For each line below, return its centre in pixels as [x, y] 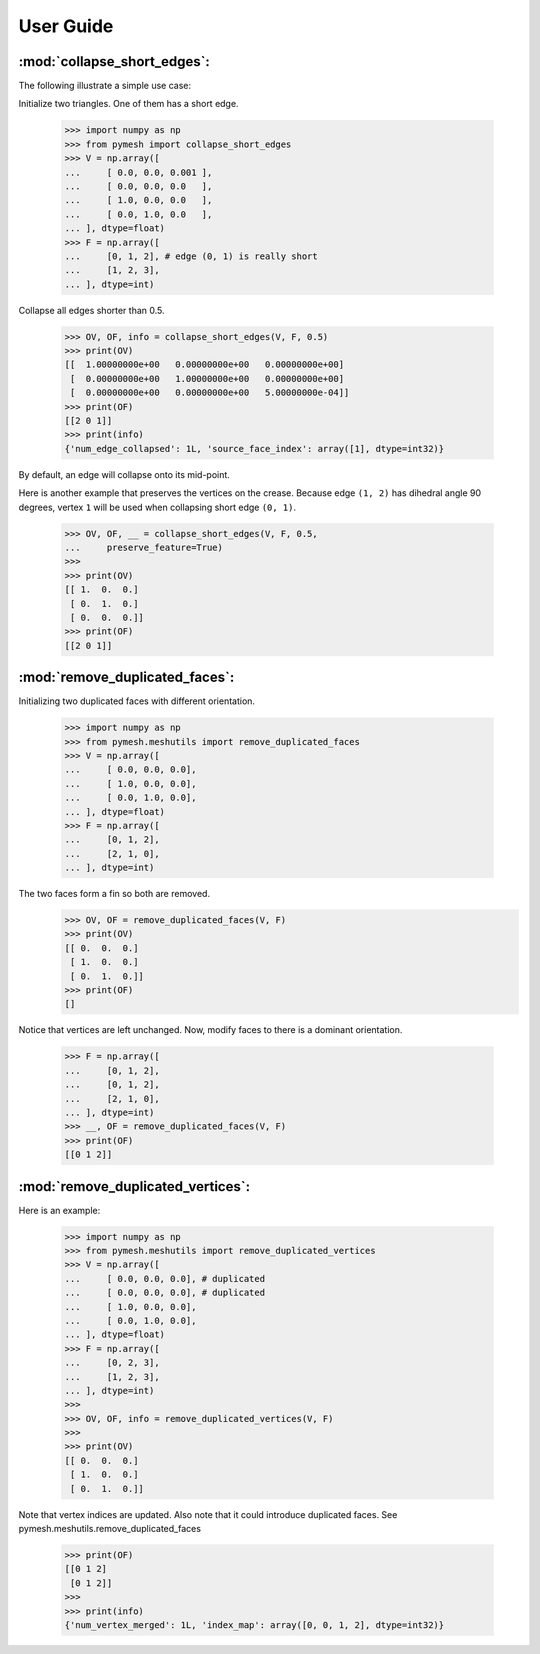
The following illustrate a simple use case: [105, 86]
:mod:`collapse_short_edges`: [114, 61]
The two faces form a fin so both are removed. [114, 894]
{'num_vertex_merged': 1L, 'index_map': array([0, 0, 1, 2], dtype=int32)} [254, 1624]
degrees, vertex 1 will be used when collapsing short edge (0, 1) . [157, 507]
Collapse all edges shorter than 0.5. [91, 310]
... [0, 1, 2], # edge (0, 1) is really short [191, 256]
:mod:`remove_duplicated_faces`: [126, 677]
